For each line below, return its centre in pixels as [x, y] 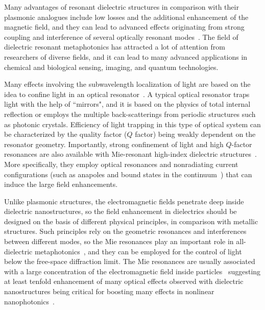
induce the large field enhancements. [61, 184]
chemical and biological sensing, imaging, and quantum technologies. [111, 67]
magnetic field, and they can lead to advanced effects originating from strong [124, 27]
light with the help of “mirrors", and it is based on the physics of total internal [127, 104]
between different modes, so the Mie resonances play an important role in [119, 241]
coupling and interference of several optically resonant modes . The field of [121, 37]
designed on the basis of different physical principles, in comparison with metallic [131, 221]
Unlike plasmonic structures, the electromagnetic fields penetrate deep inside [124, 201]
